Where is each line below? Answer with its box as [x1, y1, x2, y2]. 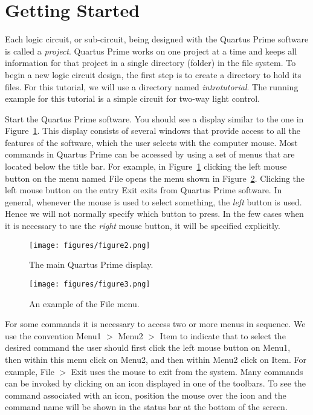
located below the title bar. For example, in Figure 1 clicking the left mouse [5, 160, 287, 173]
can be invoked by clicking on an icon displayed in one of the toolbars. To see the [5, 377, 306, 390]
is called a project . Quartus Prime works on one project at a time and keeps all [5, 44, 297, 57]
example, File [5, 365, 54, 377]
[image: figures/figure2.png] [29, 241, 150, 250]
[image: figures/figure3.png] [29, 279, 150, 288]
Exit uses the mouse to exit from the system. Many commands [71, 365, 303, 377]
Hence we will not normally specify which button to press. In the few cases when [5, 207, 304, 220]
